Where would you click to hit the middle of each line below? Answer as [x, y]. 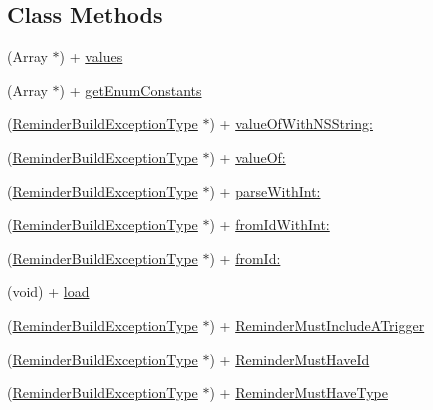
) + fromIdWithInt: [269, 224]
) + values [91, 56]
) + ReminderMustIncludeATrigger [317, 324]
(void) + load [48, 291]
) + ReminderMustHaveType [298, 392]
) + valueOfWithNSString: [291, 123]
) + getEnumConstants [130, 89]
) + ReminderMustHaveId [289, 358]
